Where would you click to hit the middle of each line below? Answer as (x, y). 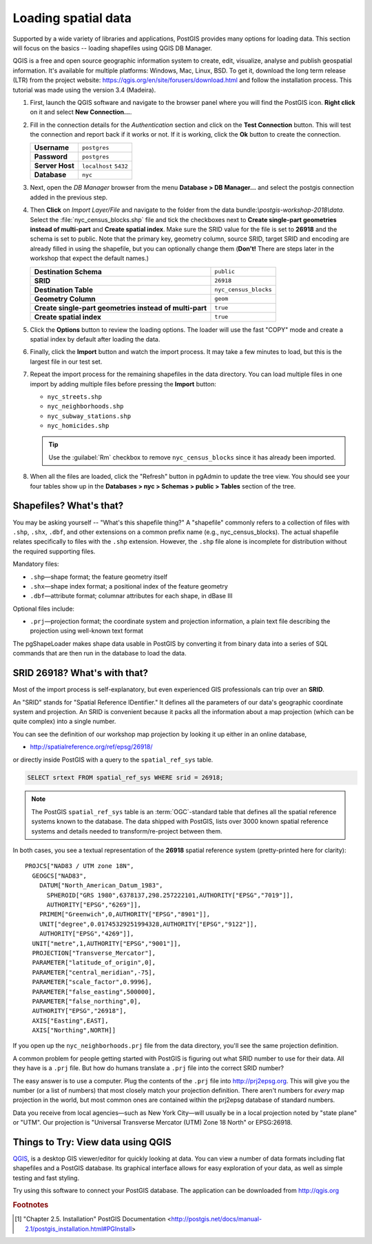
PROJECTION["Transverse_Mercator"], (94, 953)
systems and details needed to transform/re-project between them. (127, 831)
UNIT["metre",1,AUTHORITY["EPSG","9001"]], (107, 943)
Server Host (54, 166)
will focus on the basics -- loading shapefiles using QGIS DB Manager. (113, 48)
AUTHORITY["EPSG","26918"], (80, 1011)
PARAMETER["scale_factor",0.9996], (92, 982)
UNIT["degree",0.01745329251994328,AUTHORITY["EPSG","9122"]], (148, 924)
